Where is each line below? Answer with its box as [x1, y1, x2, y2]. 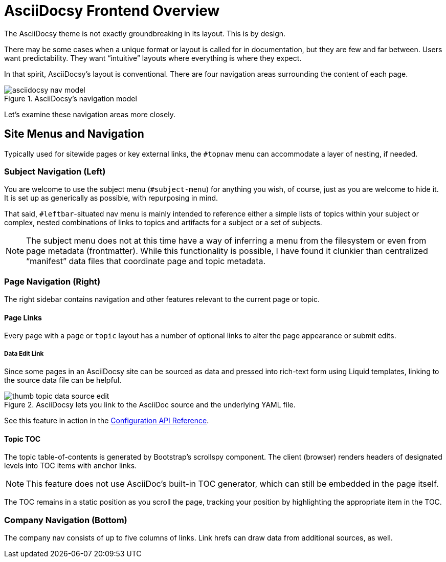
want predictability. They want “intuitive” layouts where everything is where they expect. [4, 53, 302, 62]
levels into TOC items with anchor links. [4, 461, 137, 470]
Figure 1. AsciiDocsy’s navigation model [4, 94, 137, 103]
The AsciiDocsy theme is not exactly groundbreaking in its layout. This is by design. [4, 29, 286, 38]
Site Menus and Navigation [4, 127, 144, 141]
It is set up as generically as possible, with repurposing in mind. [4, 193, 218, 203]
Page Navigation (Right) [4, 276, 101, 287]
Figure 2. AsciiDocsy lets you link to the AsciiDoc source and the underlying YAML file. [4, 400, 296, 409]
